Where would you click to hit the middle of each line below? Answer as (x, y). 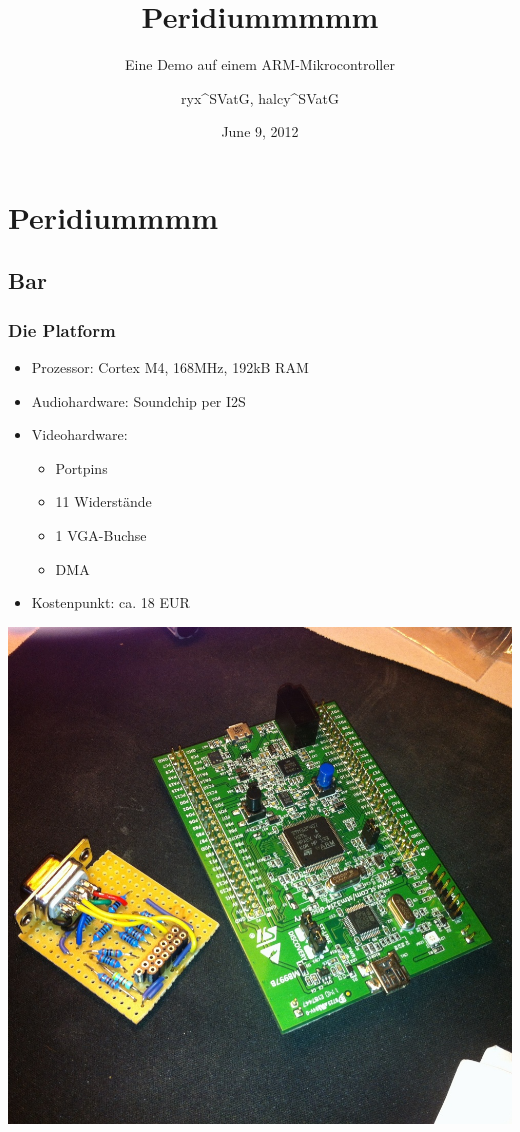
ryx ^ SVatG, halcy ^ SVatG (260, 97)
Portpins (81, 467)
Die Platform (62, 329)
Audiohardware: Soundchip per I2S (138, 400)
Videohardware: (79, 434)
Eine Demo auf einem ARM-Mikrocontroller (260, 64)
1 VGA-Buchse (101, 535)
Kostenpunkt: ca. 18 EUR (110, 602)
